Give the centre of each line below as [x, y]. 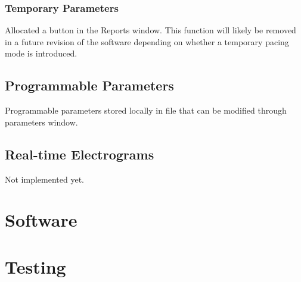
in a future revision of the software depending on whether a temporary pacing [147, 41]
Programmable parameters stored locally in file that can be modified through [146, 110]
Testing [35, 266]
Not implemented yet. [44, 179]
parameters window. [41, 122]
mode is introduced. [41, 53]
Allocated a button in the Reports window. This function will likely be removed [150, 30]
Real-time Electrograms [80, 154]
